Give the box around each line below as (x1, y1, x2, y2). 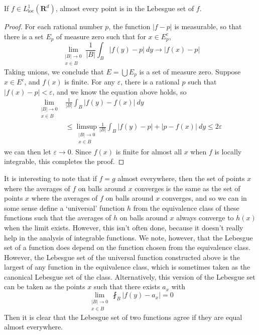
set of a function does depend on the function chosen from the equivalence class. (4, 242, 250, 253)
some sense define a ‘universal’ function (4, 202, 125, 213)
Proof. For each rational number (4, 21, 103, 31)
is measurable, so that (174, 21, 242, 31)
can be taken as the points (4, 281, 85, 292)
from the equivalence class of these (133, 202, 239, 213)
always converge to (176, 212, 234, 223)
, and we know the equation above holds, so (52, 86, 187, 97)
